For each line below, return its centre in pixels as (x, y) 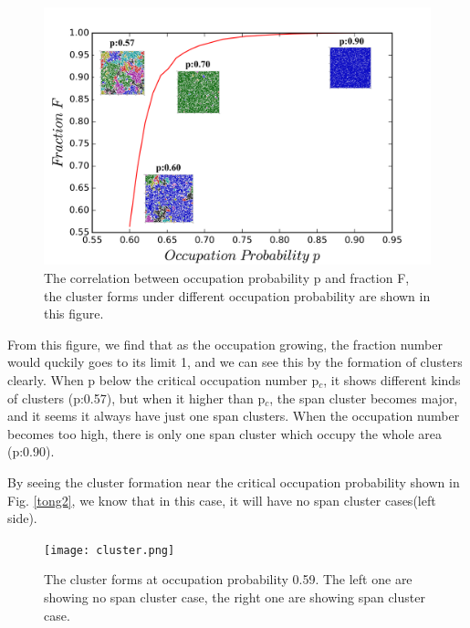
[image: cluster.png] (110, 550)
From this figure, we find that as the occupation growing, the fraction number (225, 344)
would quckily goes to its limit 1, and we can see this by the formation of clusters (235, 362)
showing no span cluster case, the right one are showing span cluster (235, 597)
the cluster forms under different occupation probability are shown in (237, 295)
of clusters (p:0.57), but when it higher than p (136, 398)
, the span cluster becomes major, (364, 398)
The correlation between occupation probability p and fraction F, (227, 277)
